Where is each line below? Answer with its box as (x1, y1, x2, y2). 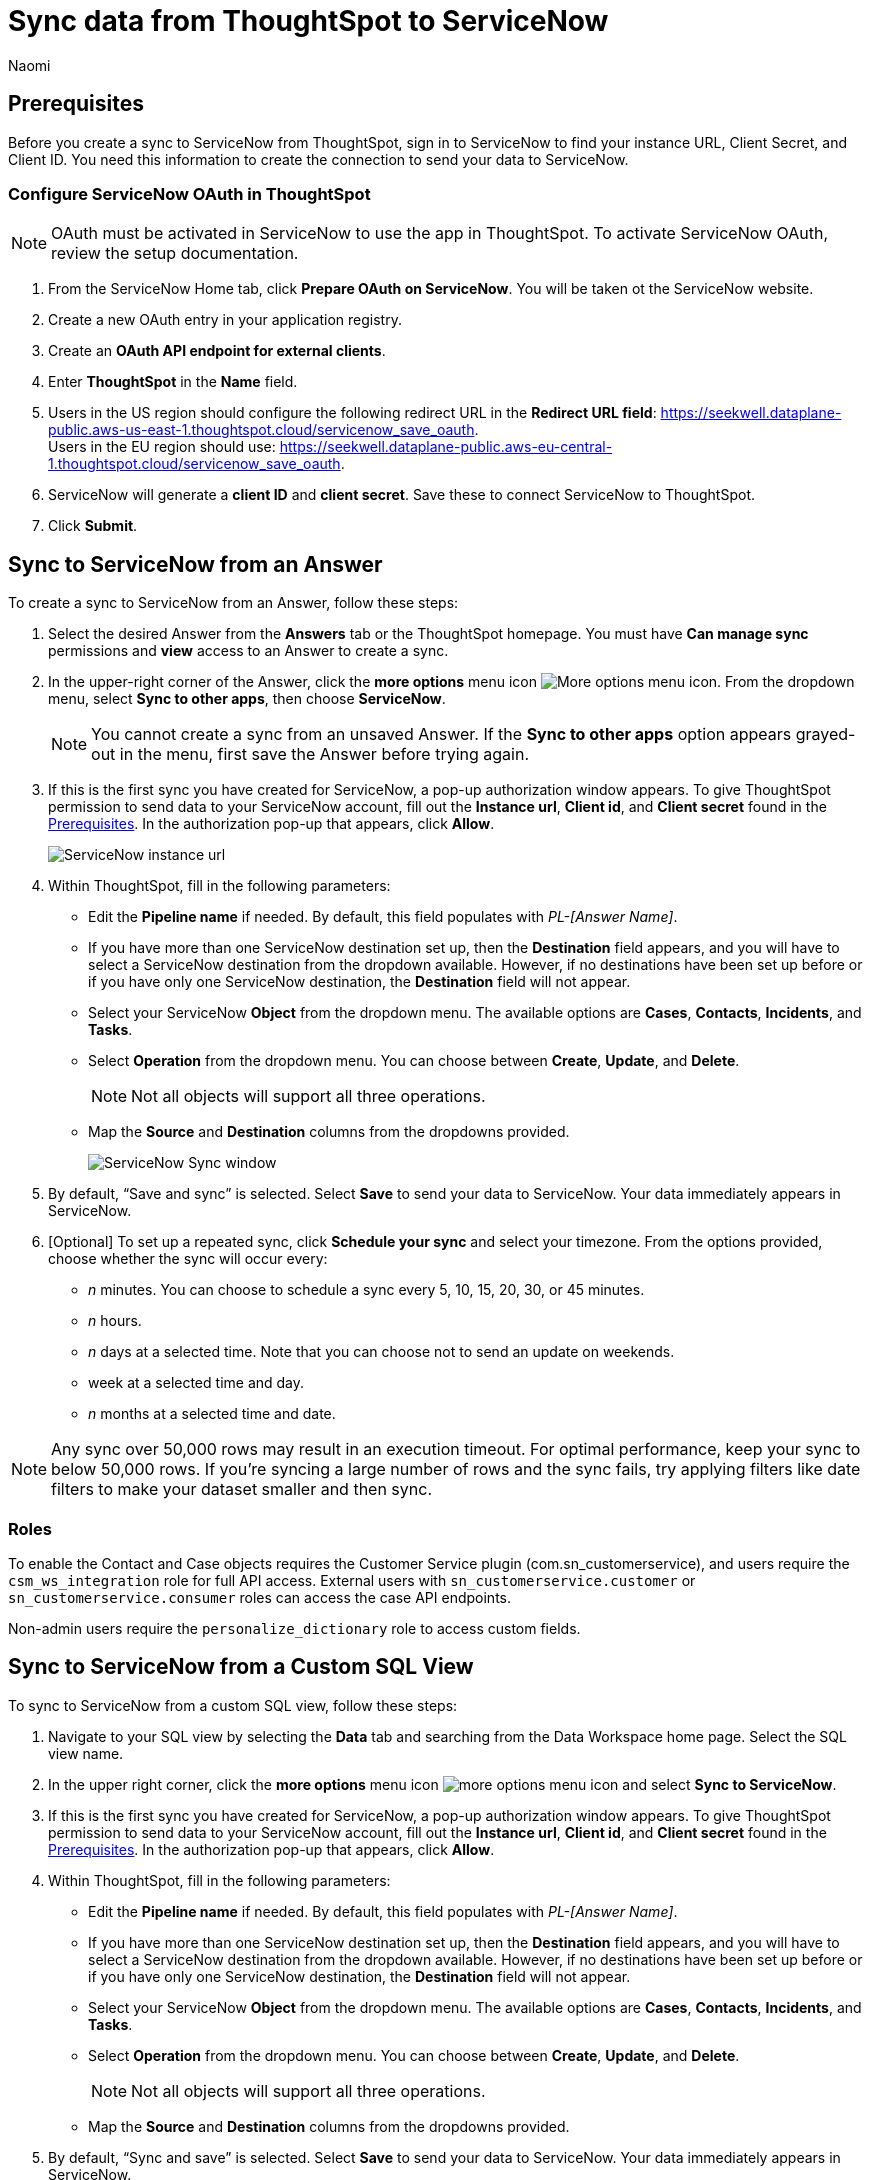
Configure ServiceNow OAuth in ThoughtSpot (8, 183, 371, 204)
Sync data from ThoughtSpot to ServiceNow (8, 4, 609, 38)
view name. (48, 1744, 124, 1762)
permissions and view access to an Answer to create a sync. (48, 642, 449, 660)
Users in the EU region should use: (48, 438, 276, 456)
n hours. (88, 1312, 142, 1330)
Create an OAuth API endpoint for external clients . (48, 342, 386, 360)
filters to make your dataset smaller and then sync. (51, 1479, 433, 1500)
